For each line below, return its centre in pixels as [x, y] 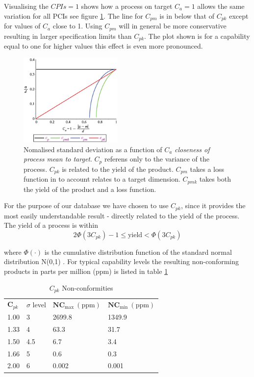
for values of [22, 26]
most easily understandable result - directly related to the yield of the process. [122, 215]
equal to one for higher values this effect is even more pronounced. [103, 45]
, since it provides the [213, 205]
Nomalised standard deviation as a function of [93, 149]
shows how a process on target [127, 6]
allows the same [221, 6]
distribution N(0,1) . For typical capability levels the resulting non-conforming [121, 261]
